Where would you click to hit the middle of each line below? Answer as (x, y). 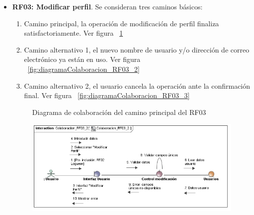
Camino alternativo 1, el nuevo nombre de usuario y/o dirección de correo (137, 49)
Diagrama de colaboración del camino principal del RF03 (119, 112)
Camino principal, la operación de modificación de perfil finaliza (122, 23)
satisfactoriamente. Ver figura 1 (74, 33)
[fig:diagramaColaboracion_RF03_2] (84, 69)
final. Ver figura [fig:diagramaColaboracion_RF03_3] (107, 95)
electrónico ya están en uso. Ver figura (82, 59)
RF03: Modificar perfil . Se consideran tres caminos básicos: (107, 6)
